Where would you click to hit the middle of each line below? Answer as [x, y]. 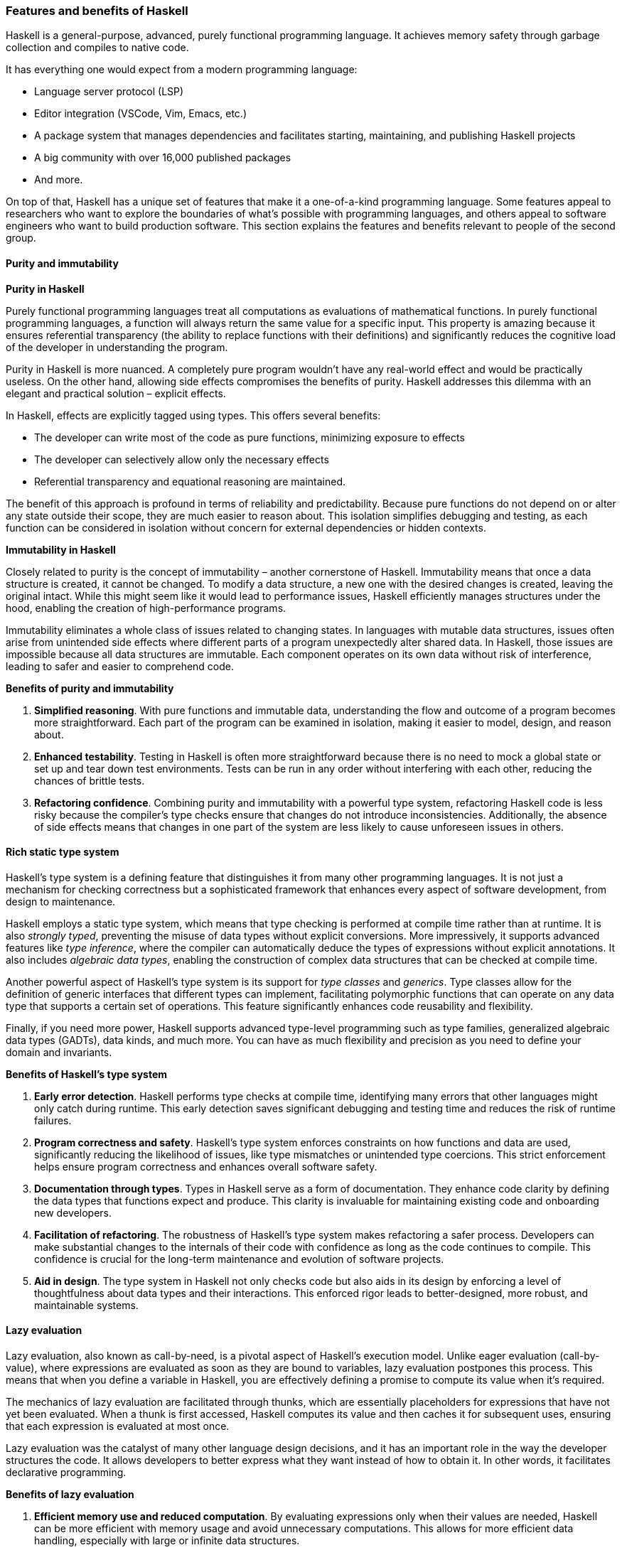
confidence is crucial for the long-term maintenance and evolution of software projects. [239, 1259]
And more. [59, 180]
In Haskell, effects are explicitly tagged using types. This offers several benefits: [193, 415]
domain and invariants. [59, 1052]
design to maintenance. [61, 901]
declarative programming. [66, 1473]
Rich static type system [63, 852]
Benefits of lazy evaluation [70, 1495]
